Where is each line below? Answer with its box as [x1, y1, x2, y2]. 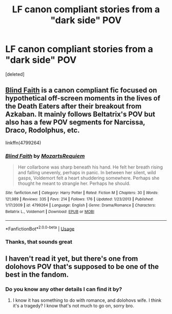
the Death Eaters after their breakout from [5, 102, 142, 111]
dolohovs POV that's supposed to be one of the [5, 262, 159, 271]
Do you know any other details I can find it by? [5, 285, 122, 292]
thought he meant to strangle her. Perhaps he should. [17, 180, 131, 186]
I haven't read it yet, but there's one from [5, 254, 138, 263]
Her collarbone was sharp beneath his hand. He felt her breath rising [17, 164, 163, 170]
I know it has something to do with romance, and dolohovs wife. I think [12, 297, 162, 303]
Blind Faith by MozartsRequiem [5, 152, 85, 159]
